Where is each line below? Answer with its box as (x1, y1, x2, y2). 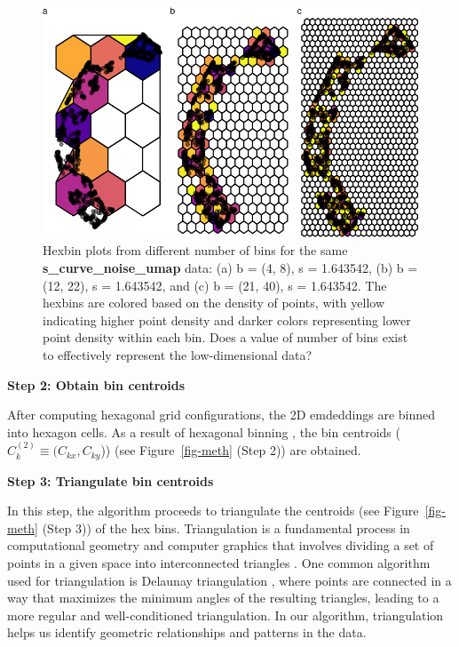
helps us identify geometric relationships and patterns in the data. (7, 623, 367, 642)
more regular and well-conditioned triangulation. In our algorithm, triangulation (7, 605, 444, 624)
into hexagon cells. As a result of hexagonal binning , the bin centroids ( (7, 422, 400, 441)
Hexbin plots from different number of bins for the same (43, 241, 348, 260)
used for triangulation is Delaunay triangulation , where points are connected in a (7, 571, 452, 589)
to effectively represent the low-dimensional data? (43, 345, 313, 363)
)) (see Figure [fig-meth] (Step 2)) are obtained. (100, 441, 361, 459)
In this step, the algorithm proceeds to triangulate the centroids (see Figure (7, 501, 419, 520)
